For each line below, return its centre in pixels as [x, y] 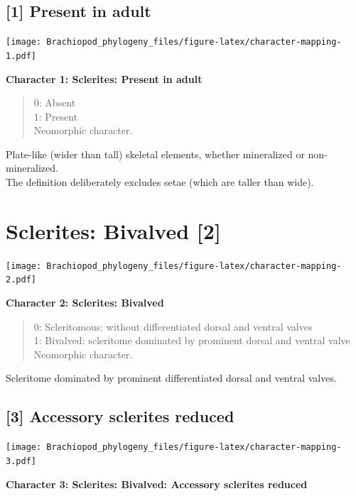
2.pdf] [21, 280]
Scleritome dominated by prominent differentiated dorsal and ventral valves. [171, 378]
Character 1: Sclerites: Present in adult [104, 78]
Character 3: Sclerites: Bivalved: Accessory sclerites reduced [157, 484]
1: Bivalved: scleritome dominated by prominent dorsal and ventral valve [192, 340]
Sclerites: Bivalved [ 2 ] [113, 230]
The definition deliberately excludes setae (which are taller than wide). [160, 182]
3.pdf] [21, 461]
